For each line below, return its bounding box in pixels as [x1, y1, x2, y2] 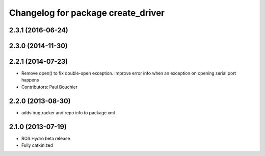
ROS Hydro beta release [21, 135, 71, 141]
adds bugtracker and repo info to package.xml [21, 109, 115, 115]
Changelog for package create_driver [9, 7, 165, 18]
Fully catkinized [21, 142, 53, 148]
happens [21, 77, 39, 83]
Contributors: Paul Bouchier [21, 84, 78, 90]
